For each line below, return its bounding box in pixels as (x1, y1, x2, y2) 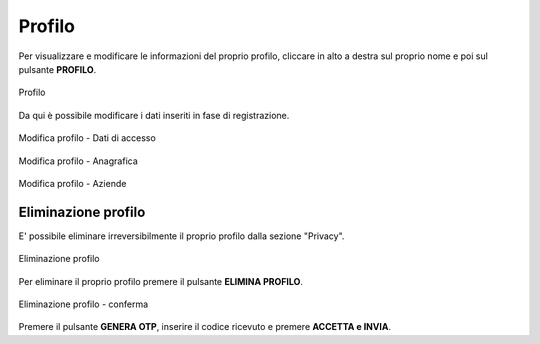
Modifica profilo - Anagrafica (18, 155, 139, 167)
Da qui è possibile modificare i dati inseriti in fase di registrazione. (18, 109, 290, 121)
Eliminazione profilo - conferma (18, 298, 149, 310)
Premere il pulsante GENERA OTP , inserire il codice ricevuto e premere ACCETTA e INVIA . (18, 321, 392, 333)
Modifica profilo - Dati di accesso (18, 132, 157, 144)
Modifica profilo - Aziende (18, 177, 127, 189)
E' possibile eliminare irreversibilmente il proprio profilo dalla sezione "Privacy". (18, 230, 345, 242)
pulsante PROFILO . (18, 63, 97, 75)
